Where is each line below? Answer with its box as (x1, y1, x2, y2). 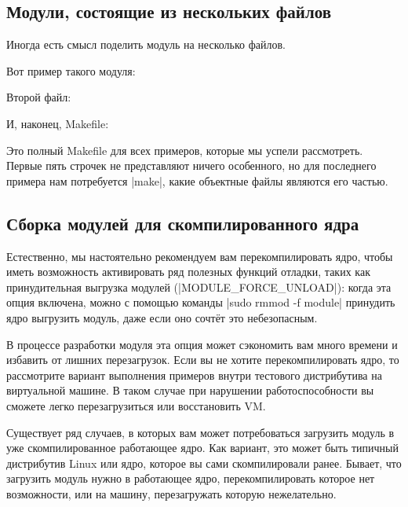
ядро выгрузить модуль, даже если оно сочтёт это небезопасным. (6, 309, 318, 325)
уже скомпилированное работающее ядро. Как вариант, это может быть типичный (6, 439, 399, 456)
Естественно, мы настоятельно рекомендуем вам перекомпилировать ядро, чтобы (6, 248, 393, 264)
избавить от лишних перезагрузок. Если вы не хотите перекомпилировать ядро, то (6, 351, 399, 368)
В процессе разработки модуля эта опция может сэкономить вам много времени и (6, 336, 398, 352)
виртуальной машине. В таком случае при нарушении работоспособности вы (6, 382, 374, 399)
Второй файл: (6, 89, 71, 105)
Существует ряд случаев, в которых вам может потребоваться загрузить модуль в (6, 424, 395, 440)
